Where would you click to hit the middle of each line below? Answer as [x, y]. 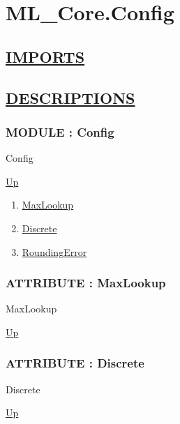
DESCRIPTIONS [70, 97]
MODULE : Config [60, 131]
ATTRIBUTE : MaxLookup [86, 283]
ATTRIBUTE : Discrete [75, 363]
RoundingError [54, 251]
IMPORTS [45, 56]
